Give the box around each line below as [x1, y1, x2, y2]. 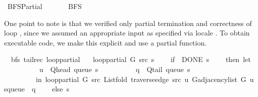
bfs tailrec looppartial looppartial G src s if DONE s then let [11, 54, 251, 64]
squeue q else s [4, 83, 70, 94]
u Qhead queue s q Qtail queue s [39, 63, 190, 74]
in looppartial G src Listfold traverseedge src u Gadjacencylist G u [35, 73, 254, 84]
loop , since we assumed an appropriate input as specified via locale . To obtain [4, 27, 250, 38]
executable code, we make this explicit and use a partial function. [4, 37, 207, 47]
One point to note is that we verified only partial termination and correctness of [4, 17, 252, 28]
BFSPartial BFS [7, 1, 82, 11]
